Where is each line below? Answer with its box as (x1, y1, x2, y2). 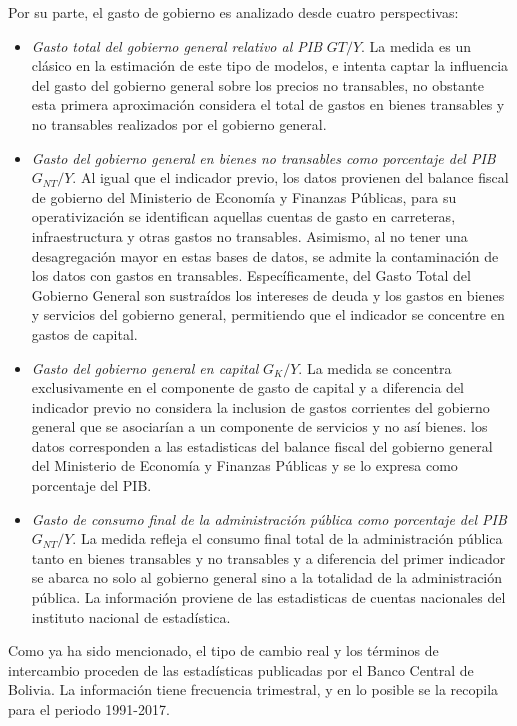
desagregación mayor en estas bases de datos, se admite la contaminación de (31, 245, 499, 266)
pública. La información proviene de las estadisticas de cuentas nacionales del (31, 587, 506, 608)
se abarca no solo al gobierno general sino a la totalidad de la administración (31, 567, 503, 588)
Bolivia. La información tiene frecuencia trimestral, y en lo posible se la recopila (8, 679, 499, 700)
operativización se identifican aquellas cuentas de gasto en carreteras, (31, 206, 456, 227)
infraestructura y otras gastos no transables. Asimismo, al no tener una (31, 225, 468, 246)
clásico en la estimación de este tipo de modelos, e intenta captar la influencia (31, 55, 509, 76)
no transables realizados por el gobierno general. (31, 113, 327, 134)
